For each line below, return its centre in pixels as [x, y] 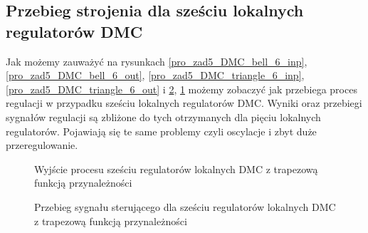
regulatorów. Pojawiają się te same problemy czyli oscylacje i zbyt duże [161, 131]
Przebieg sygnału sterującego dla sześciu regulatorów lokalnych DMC [185, 206]
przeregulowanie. [42, 145]
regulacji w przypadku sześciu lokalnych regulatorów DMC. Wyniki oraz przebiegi [184, 103]
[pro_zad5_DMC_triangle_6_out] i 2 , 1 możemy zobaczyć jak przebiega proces [182, 89]
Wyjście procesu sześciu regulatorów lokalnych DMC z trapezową [176, 169]
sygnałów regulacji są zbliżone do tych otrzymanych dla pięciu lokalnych [163, 116]
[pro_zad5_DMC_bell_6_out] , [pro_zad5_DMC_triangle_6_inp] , [155, 75]
